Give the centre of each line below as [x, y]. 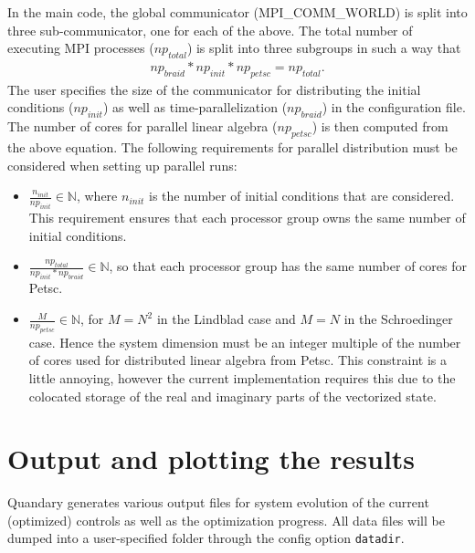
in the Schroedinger [398, 319]
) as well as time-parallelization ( [195, 107]
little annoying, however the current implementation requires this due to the [242, 377]
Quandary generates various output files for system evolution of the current [218, 502]
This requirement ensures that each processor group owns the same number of [247, 217]
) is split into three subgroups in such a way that [324, 48]
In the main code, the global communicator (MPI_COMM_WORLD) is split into [237, 12]
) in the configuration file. [394, 107]
